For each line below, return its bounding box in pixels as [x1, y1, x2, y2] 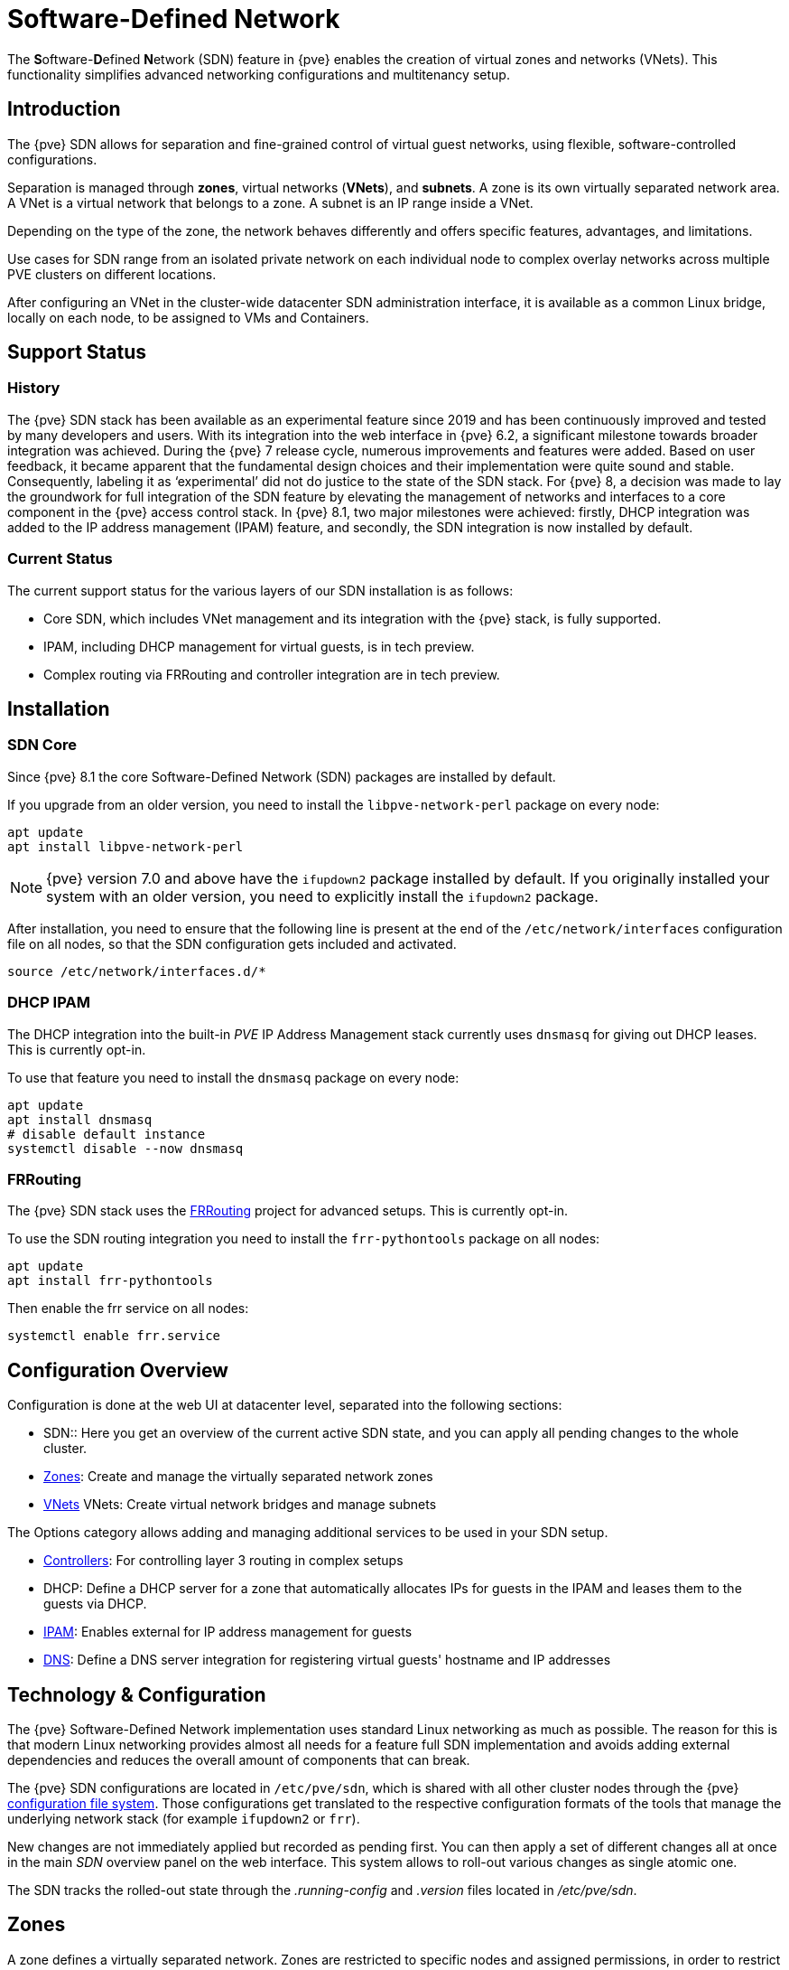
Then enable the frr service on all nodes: [7, 1300, 249, 1317]
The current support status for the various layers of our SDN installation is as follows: [7, 582, 514, 598]
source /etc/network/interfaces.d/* [7, 963, 266, 979]
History [7, 379, 60, 398]
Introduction [7, 98, 121, 121]
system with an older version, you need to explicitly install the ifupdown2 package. [46, 886, 599, 905]
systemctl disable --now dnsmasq [7, 1140, 244, 1156]
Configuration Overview [7, 1358, 228, 1382]
